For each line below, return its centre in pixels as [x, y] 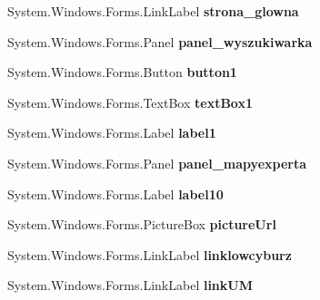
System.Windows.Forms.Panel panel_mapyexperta [157, 163]
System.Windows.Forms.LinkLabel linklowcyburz [150, 254]
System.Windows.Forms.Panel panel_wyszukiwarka [160, 41]
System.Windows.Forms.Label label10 [115, 194]
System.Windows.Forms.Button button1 [122, 72]
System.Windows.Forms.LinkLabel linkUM [130, 285]
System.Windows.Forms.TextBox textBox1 [130, 102]
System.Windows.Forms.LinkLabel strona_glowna [153, 11]
